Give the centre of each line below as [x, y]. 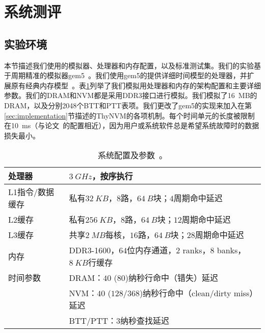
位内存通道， [152, 250]
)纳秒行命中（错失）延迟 [172, 278]
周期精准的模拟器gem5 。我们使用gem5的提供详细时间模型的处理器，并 [129, 75]
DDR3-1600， [94, 250]
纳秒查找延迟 [145, 321]
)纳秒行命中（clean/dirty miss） [196, 293]
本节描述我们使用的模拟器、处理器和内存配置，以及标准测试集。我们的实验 [129, 65]
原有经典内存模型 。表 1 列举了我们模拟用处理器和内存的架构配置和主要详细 [136, 85]
